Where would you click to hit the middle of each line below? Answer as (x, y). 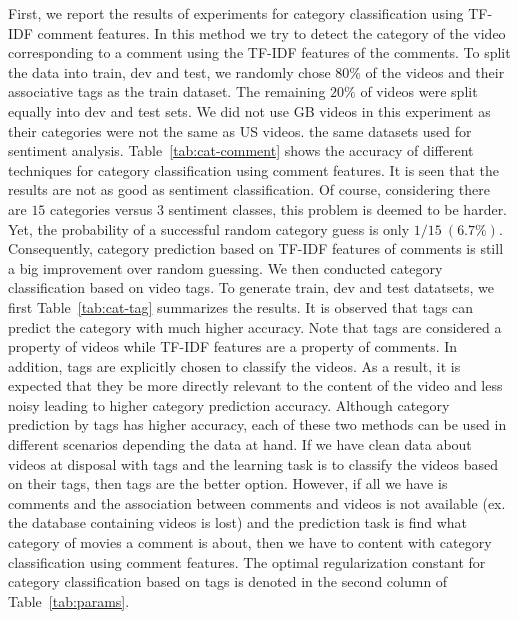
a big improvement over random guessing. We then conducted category (225, 267)
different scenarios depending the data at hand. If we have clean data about (240, 444)
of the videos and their (435, 71)
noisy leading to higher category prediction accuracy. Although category (229, 404)
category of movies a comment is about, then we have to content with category (250, 542)
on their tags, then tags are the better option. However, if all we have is (228, 483)
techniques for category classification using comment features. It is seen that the (253, 169)
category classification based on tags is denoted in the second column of (228, 581)
